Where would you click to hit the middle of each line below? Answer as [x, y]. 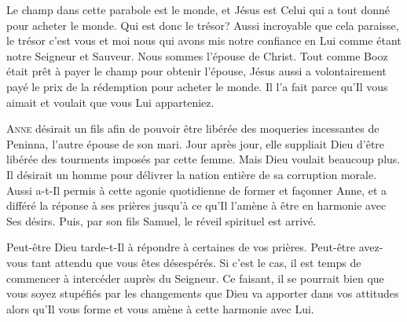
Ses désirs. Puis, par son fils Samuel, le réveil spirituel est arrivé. [161, 220]
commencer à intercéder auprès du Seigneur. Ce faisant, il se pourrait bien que [195, 278]
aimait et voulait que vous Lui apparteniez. [110, 102]
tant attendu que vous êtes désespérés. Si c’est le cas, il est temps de [196, 262]
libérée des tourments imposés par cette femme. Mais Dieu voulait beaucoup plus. [203, 159]
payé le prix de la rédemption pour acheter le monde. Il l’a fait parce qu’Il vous [197, 86]
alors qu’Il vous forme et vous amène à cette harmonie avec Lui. [160, 308]
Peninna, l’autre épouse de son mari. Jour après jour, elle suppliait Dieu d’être [196, 143]
